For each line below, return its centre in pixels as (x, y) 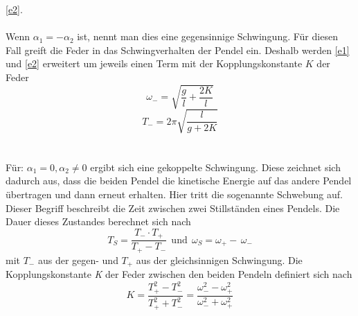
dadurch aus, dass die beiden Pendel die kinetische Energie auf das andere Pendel (179, 181)
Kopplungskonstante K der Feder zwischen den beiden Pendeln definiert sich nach (179, 274)
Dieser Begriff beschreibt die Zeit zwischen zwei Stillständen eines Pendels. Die (173, 208)
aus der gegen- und (78, 260)
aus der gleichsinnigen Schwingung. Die (219, 260)
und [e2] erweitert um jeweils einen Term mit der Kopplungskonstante (154, 63)
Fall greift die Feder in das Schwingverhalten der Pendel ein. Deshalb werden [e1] (178, 50)
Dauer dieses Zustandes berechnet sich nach (98, 221)
